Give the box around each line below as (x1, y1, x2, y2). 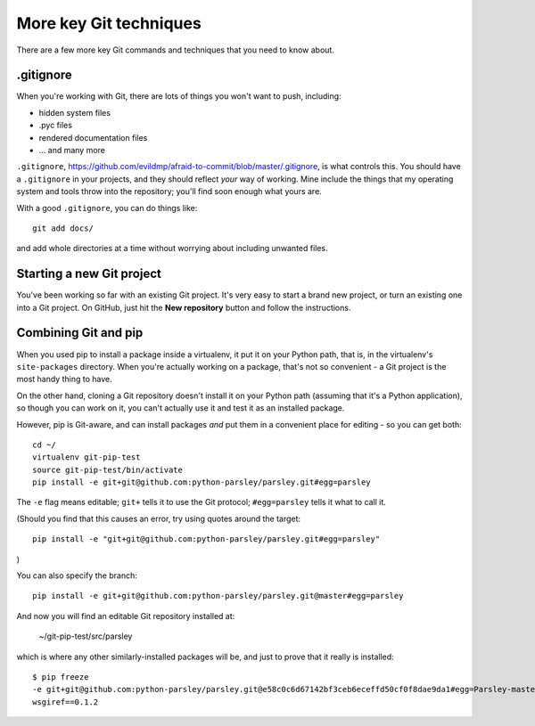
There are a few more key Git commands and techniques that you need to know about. (16, 45, 334, 55)
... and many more (38, 145, 106, 156)
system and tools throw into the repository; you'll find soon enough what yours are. (16, 186, 323, 197)
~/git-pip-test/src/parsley (38, 631, 133, 641)
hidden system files (38, 107, 111, 118)
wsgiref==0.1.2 (32, 697, 99, 707)
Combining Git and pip (16, 325, 144, 340)
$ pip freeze (32, 672, 89, 681)
